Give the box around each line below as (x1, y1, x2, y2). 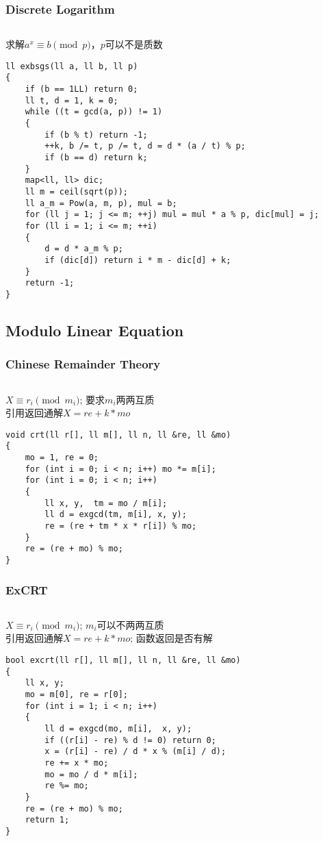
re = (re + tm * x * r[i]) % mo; (44, 521, 197, 531)
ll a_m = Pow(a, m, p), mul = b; (25, 198, 177, 208)
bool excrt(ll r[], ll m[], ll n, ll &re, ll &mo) (5, 655, 241, 666)
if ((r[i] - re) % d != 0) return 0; (44, 735, 216, 745)
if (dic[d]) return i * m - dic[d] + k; (44, 255, 231, 265)
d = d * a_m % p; (44, 244, 123, 254)
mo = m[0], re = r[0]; (25, 690, 128, 700)
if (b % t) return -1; (44, 129, 148, 140)
